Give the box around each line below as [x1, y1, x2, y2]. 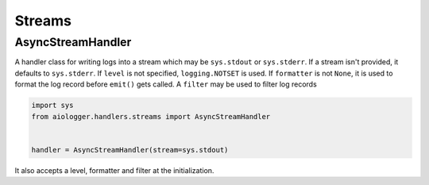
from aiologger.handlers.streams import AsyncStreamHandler [31, 112, 271, 121]
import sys [31, 101, 74, 110]
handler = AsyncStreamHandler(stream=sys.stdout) [31, 145, 229, 154]
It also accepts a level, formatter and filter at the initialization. [14, 165, 214, 175]
